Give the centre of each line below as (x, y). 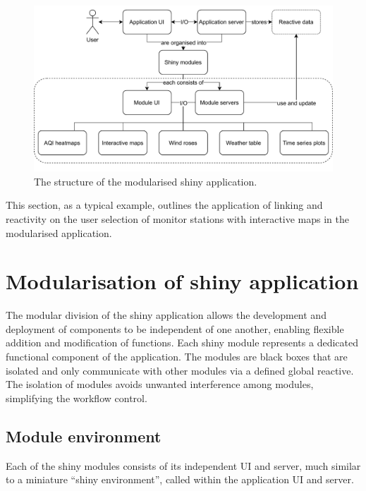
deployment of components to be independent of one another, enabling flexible (175, 328)
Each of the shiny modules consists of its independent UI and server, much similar (183, 465)
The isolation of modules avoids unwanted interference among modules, (160, 384)
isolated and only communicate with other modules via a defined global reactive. (180, 370)
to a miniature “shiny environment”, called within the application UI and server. (180, 479)
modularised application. (59, 232)
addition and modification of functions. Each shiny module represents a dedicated (182, 343)
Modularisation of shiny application (182, 281)
